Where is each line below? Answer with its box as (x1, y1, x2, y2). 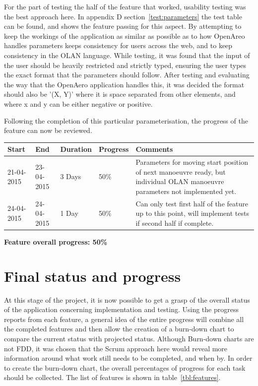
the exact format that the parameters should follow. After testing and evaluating (4, 69, 250, 80)
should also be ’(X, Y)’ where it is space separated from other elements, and (4, 89, 236, 99)
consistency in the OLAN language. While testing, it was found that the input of (4, 50, 250, 60)
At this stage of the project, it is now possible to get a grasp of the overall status (4, 294, 250, 305)
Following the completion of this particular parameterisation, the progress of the (4, 115, 248, 126)
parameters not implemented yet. (135, 186, 237, 196)
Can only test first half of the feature (135, 198, 248, 208)
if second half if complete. (135, 217, 214, 228)
